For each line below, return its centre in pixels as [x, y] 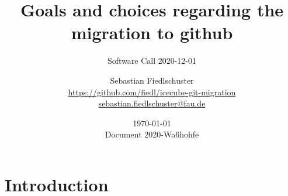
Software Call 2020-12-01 [152, 61]
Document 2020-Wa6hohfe [152, 134]
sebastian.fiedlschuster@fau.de [152, 103]
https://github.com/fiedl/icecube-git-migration [152, 92]
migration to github [152, 32]
